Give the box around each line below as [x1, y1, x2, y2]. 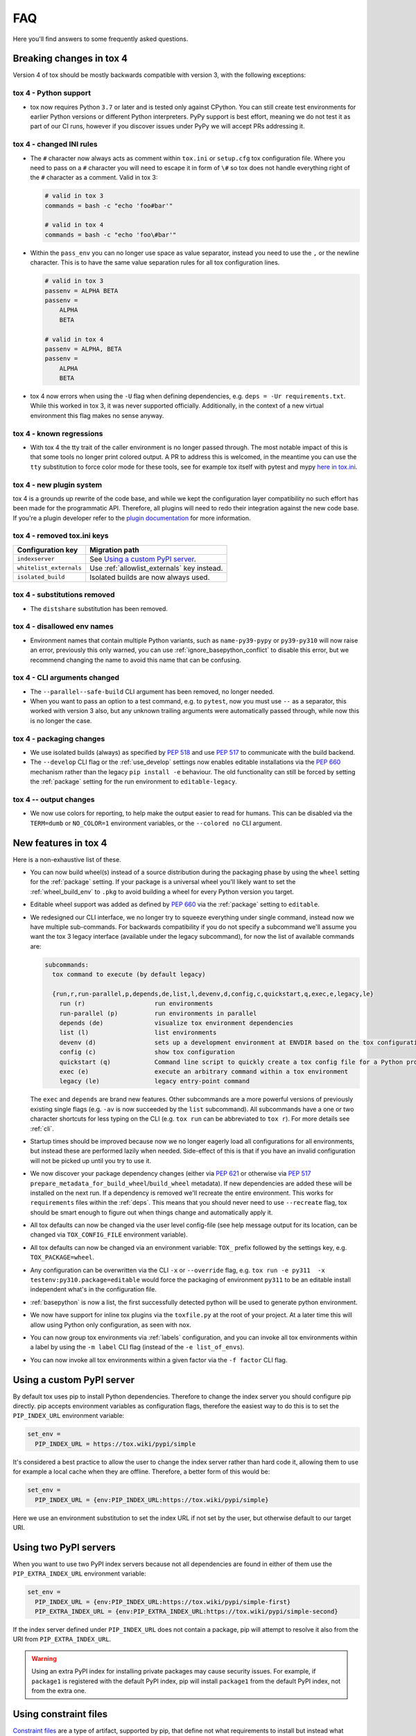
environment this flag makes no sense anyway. [30, 411, 164, 419]
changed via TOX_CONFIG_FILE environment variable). [30, 1230, 188, 1239]
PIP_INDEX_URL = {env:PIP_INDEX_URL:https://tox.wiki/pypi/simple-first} [35, 1598, 291, 1605]
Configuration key [17, 545, 78, 555]
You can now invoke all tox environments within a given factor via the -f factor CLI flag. [30, 1355, 288, 1364]
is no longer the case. [30, 716, 92, 725]
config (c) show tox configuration [59, 1049, 235, 1056]
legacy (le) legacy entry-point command [59, 1077, 250, 1085]
